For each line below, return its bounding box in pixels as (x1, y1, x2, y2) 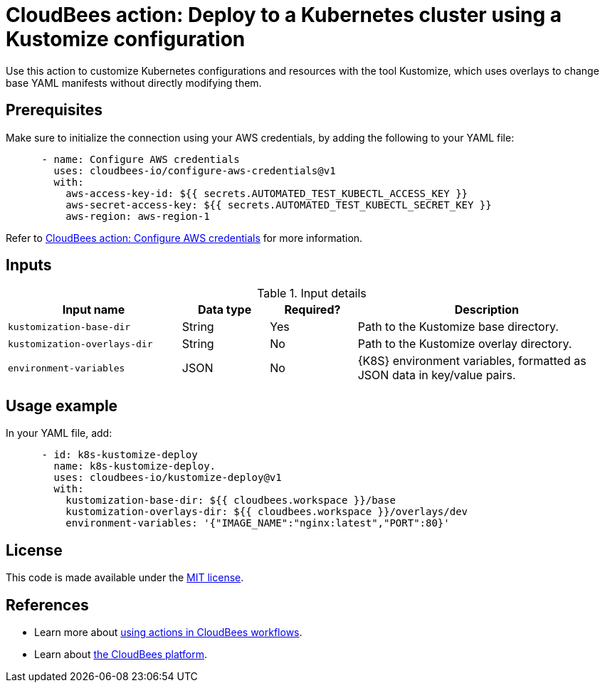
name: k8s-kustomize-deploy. (53, 460, 216, 472)
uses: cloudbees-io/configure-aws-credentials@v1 (53, 164, 336, 176)
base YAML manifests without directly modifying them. (6, 76, 262, 89)
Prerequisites (6, 101, 102, 120)
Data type (197, 302, 252, 317)
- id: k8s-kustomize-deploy (41, 449, 198, 461)
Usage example (6, 396, 118, 415)
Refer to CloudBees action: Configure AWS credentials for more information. (6, 231, 363, 244)
